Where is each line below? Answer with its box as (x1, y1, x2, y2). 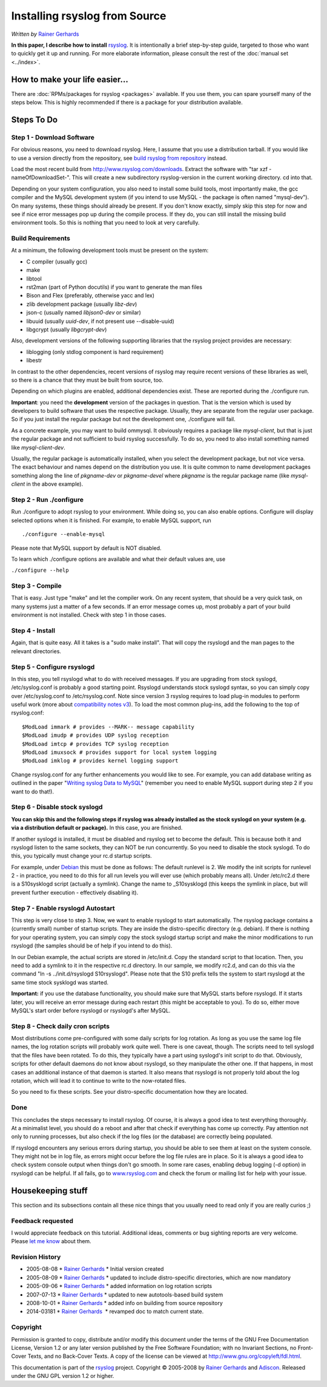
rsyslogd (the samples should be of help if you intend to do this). (11, 942, 173, 949)
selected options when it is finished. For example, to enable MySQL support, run (11, 517, 211, 524)
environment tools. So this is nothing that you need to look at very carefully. (11, 219, 200, 226)
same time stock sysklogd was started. (11, 978, 109, 986)
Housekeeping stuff (11, 1185, 88, 1196)
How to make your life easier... (11, 74, 128, 84)
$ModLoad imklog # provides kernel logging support (22, 758, 179, 764)
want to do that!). (11, 788, 54, 795)
